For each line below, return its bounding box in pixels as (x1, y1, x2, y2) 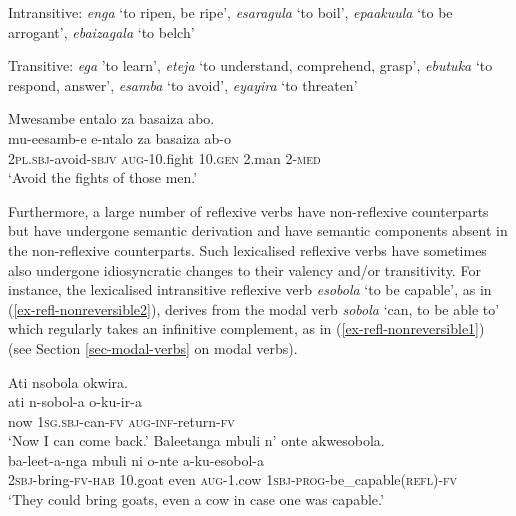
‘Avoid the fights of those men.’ (8, 167, 198, 188)
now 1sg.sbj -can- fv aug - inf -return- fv (8, 410, 235, 431)
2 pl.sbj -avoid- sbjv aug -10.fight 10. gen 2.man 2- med (8, 147, 321, 168)
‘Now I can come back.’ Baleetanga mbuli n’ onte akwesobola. (8, 430, 385, 451)
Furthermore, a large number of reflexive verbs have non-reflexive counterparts (8, 200, 489, 221)
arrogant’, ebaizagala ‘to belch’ (8, 21, 195, 42)
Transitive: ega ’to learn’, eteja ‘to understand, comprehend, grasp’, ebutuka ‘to (8, 55, 493, 76)
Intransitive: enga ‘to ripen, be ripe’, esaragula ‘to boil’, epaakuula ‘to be (8, 2, 453, 22)
